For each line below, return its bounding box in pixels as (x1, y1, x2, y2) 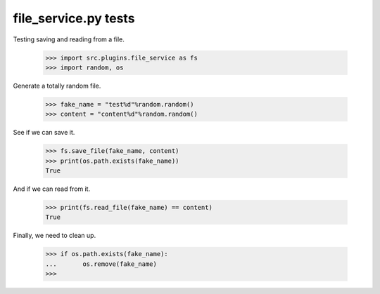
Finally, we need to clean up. (13, 232, 96, 240)
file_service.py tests (13, 11, 135, 26)
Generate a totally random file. (13, 81, 101, 90)
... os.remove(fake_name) (45, 260, 158, 268)
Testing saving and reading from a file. (13, 35, 125, 44)
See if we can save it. (13, 128, 75, 137)
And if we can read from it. (13, 185, 91, 193)
